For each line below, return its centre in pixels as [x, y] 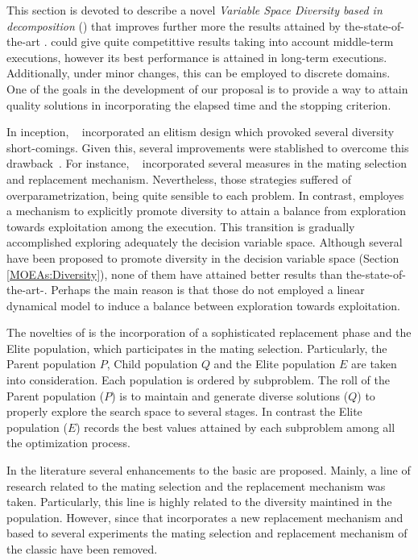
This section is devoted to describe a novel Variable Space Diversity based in [195, 10]
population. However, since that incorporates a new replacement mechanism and [205, 517]
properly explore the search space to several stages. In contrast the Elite [184, 411]
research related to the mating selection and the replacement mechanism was [196, 485]
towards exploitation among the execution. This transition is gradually [181, 226]
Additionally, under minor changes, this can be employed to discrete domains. [199, 73]
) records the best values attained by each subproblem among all [236, 427]
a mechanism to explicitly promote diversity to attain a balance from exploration [207, 211]
